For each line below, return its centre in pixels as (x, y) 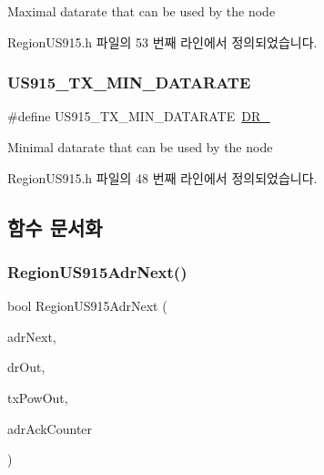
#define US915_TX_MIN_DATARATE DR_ (139, 116)
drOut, (26, 367)
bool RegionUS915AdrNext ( (87, 306)
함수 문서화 (55, 227)
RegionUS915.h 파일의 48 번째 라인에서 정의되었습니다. (162, 177)
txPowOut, (38, 397)
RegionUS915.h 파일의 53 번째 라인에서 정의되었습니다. (162, 41)
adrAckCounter (50, 428)
